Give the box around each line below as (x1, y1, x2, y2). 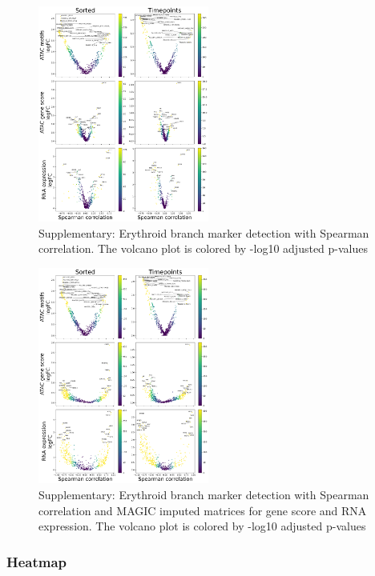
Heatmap (6, 551, 67, 571)
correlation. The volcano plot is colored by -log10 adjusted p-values (38, 240, 369, 257)
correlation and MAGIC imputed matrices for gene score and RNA (38, 502, 367, 518)
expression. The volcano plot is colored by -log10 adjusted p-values (38, 518, 366, 534)
